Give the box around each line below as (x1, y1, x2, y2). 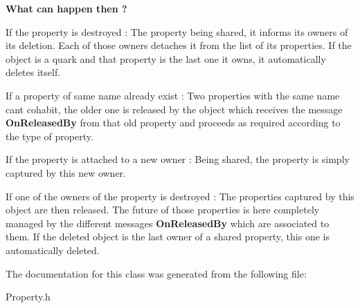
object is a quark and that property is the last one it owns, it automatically (6, 51, 326, 66)
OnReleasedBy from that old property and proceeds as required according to (6, 115, 341, 130)
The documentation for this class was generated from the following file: (6, 266, 307, 280)
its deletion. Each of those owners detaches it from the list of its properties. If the (6, 38, 352, 52)
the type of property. (6, 128, 93, 143)
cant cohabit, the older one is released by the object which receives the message (6, 102, 343, 116)
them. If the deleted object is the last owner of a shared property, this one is (6, 229, 330, 244)
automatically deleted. (6, 242, 100, 257)
